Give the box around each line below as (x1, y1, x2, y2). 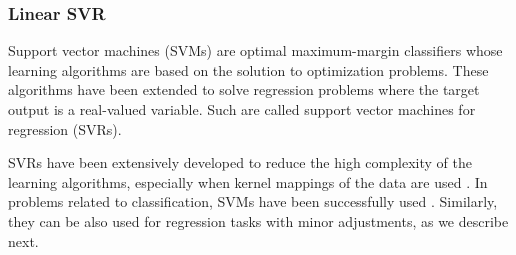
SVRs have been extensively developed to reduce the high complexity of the (8, 152, 472, 173)
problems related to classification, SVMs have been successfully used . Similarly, (8, 191, 498, 212)
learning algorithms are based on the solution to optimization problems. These (8, 59, 489, 80)
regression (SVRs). (8, 118, 122, 139)
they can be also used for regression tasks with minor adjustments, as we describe (8, 210, 509, 231)
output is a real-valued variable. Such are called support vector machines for (8, 99, 476, 119)
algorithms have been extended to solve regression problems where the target (8, 79, 480, 100)
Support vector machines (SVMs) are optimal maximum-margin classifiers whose (8, 40, 503, 61)
